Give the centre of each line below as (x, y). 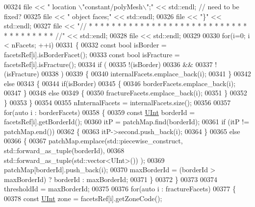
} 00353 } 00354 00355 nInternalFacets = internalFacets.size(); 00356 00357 (117, 102)
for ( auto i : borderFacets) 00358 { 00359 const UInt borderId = (100, 112)
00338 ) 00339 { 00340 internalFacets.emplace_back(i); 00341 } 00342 (146, 74)
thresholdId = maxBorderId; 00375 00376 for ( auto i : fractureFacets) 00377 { (120, 189)
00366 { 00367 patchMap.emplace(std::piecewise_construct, (93, 141)
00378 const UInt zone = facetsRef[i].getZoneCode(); (83, 198)
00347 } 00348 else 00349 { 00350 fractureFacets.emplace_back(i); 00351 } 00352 (126, 93)
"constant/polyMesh (112, 6)
